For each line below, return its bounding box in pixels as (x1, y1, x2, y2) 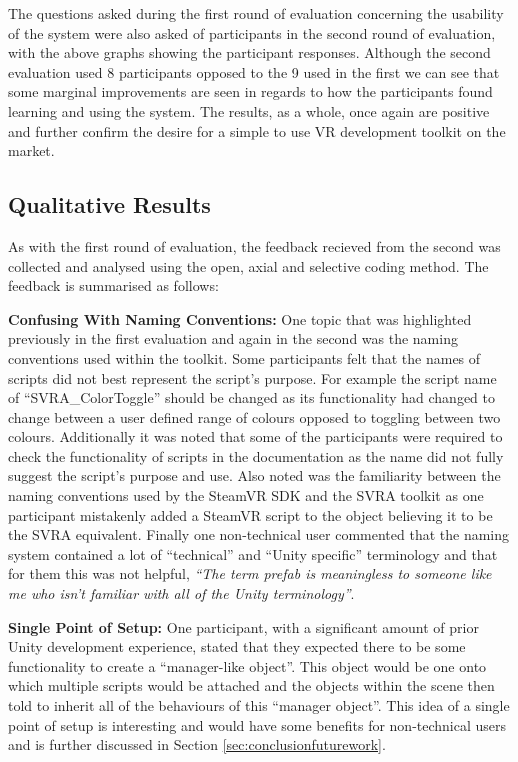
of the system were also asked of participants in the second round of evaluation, (8, 22, 496, 43)
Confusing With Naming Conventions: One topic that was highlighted (8, 308, 472, 329)
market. (8, 140, 55, 161)
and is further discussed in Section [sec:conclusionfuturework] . (8, 734, 386, 755)
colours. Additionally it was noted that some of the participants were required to (8, 426, 503, 447)
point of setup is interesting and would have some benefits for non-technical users (8, 714, 507, 735)
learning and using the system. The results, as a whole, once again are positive (8, 100, 490, 121)
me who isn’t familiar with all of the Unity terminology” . (8, 583, 355, 604)
